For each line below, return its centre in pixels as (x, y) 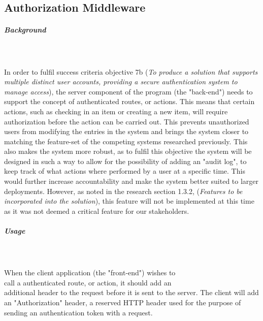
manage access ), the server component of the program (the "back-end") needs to (128, 91)
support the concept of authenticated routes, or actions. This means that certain (129, 101)
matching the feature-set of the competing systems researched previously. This (126, 141)
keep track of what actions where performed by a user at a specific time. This (125, 171)
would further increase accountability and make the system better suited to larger (131, 181)
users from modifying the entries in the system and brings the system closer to (126, 131)
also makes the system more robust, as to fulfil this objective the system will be (128, 151)
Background (25, 30)
